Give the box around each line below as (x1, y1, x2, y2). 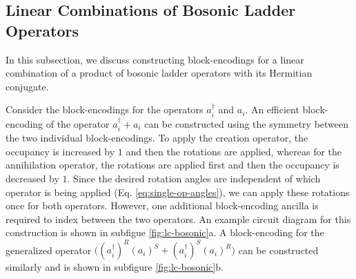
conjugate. (6, 79, 49, 93)
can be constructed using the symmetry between (144, 116, 349, 131)
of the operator (46, 116, 110, 131)
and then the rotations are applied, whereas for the (126, 144, 342, 158)
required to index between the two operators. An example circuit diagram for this (6, 211, 351, 226)
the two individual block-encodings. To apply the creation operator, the (6, 131, 308, 145)
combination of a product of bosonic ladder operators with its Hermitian (6, 66, 313, 80)
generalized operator (6, 242, 92, 257)
